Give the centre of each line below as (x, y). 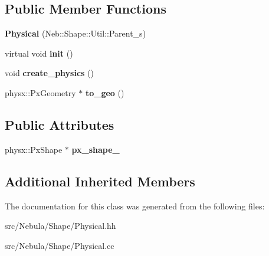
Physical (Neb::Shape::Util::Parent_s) (76, 33)
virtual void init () (39, 53)
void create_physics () (49, 73)
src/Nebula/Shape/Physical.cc (60, 245)
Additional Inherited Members (100, 181)
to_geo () (105, 92)
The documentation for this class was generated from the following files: (135, 206)
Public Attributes (60, 124)
